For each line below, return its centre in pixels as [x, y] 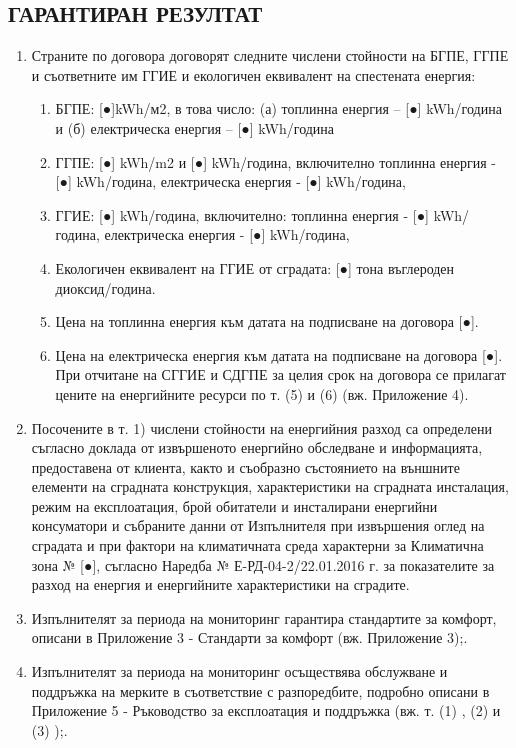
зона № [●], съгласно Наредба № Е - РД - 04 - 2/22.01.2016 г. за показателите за [263, 564]
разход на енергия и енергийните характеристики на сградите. [220, 584]
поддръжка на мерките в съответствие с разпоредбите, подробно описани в [260, 690]
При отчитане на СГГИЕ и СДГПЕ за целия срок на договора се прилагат [280, 374]
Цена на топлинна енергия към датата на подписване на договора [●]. [267, 321]
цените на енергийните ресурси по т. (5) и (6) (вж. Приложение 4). [262, 393]
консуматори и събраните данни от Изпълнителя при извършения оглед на [258, 525]
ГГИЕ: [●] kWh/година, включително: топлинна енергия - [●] [242, 214]
